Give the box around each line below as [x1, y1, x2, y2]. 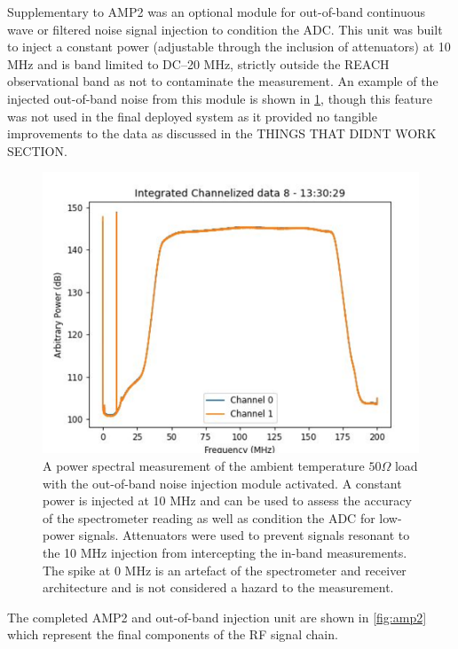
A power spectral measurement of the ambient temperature [43, 457, 365, 475]
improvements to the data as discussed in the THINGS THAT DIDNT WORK [7, 124, 437, 143]
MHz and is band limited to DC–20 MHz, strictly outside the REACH [7, 54, 390, 73]
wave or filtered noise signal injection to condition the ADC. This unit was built [7, 20, 443, 38]
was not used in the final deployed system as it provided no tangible [7, 106, 377, 125]
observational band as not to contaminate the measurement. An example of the [7, 72, 438, 90]
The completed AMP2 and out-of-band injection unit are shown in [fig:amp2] [7, 607, 427, 626]
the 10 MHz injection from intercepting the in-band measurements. [43, 543, 407, 562]
